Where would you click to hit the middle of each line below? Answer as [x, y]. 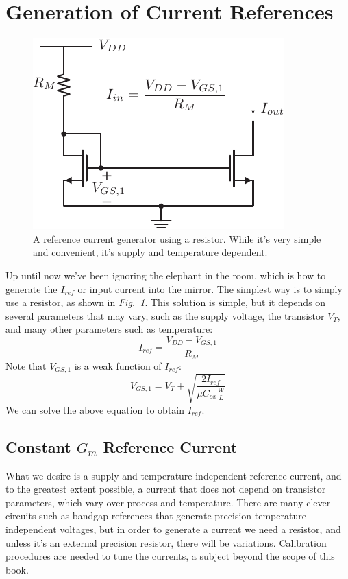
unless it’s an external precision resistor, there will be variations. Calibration [166, 542]
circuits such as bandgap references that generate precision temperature [156, 516]
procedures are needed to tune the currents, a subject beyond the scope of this [170, 556]
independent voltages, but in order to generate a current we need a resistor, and [173, 529]
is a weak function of [118, 365]
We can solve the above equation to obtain [95, 409]
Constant [38, 446]
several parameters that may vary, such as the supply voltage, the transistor [165, 315]
